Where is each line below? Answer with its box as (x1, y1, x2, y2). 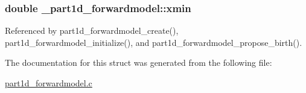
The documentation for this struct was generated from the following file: (5, 56, 272, 69)
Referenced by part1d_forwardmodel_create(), (5, 24, 179, 37)
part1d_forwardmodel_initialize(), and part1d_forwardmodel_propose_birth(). (5, 36, 302, 48)
